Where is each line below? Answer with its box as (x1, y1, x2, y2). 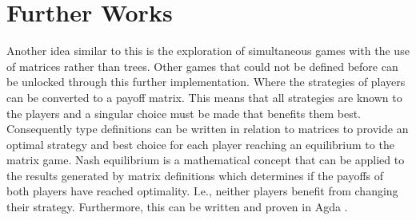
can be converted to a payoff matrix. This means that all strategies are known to (6, 88, 402, 105)
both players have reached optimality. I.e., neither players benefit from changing (6, 183, 398, 199)
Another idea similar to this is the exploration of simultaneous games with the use (6, 42, 410, 59)
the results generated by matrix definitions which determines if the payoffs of (6, 167, 384, 183)
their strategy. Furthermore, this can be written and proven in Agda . (6, 198, 348, 215)
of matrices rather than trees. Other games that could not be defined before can (6, 57, 398, 74)
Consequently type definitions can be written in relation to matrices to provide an (6, 120, 409, 137)
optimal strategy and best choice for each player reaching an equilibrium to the (6, 136, 394, 152)
